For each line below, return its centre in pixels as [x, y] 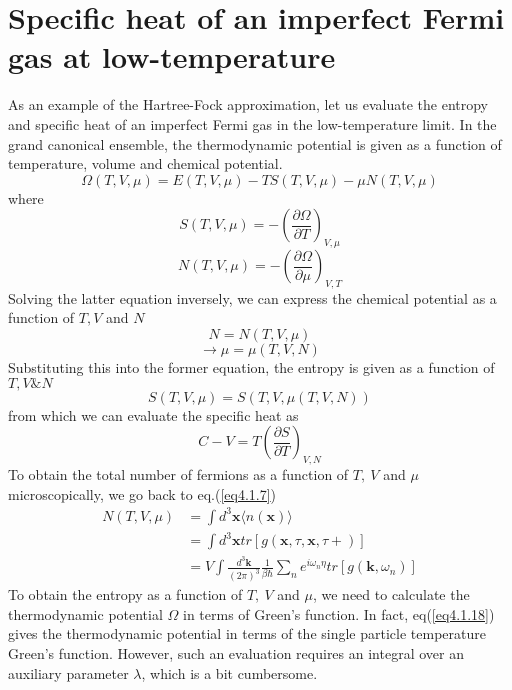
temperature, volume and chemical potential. [145, 163]
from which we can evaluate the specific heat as [153, 414]
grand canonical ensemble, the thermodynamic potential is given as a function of [255, 143]
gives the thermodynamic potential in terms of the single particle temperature [247, 633]
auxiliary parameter [68, 672]
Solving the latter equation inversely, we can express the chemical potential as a [252, 297]
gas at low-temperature [172, 56]
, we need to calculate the [391, 594]
